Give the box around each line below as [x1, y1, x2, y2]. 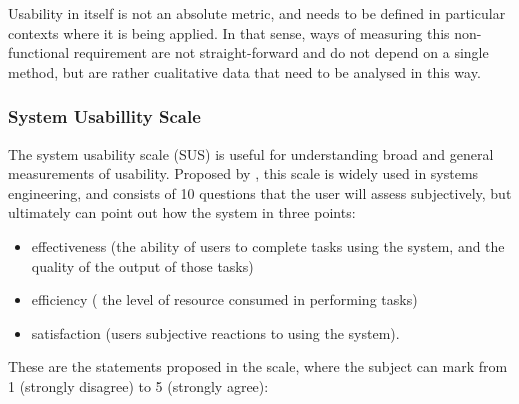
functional [8, 42, 70, 63]
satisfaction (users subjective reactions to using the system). [31, 322, 400, 343]
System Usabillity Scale [8, 104, 201, 129]
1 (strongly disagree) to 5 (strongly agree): [8, 375, 269, 396]
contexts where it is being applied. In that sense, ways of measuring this [8, 22, 450, 43]
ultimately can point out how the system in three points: [8, 202, 356, 223]
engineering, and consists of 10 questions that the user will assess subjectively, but [8, 182, 512, 203]
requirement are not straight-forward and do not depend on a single [73, 42, 489, 63]
